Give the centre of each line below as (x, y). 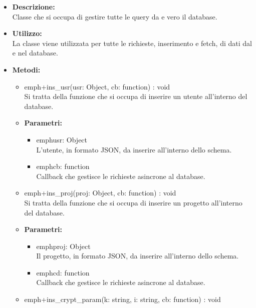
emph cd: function (63, 272)
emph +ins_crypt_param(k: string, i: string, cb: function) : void (122, 299)
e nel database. (35, 53)
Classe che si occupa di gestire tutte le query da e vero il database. (115, 16)
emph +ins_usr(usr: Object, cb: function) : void (97, 86)
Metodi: (26, 69)
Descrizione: (34, 6)
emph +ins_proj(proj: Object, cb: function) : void (100, 193)
